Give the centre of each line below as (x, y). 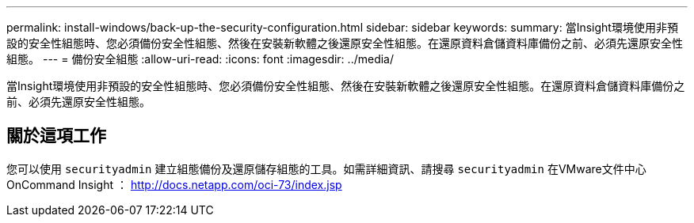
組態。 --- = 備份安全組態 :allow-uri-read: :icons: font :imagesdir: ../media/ (200, 59)
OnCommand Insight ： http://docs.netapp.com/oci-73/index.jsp (174, 184)
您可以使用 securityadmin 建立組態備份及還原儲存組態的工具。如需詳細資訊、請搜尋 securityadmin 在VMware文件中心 (326, 168)
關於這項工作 (56, 136)
